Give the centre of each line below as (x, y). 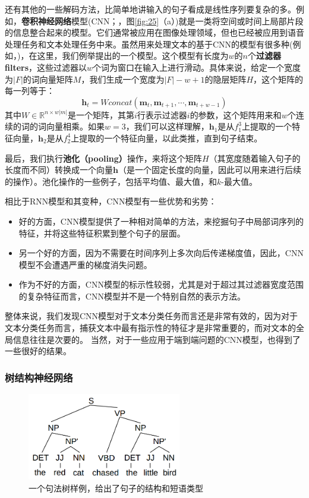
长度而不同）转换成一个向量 (59, 170)
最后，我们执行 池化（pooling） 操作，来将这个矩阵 (103, 158)
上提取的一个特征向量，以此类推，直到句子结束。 (167, 138)
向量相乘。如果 (75, 126)
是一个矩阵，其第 (101, 114)
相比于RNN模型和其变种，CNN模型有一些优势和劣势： (111, 201)
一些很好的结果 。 (38, 351)
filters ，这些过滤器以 (46, 67)
